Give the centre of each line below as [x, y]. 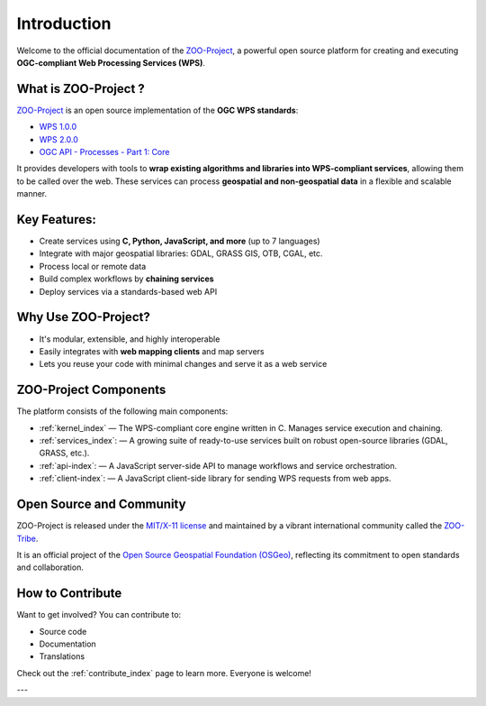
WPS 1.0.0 [58, 127]
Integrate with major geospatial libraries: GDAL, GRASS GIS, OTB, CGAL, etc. [181, 253]
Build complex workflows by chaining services [127, 279]
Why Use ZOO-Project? [83, 317]
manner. [32, 194]
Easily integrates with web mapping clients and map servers [152, 351]
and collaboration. [50, 567]
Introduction [64, 23]
